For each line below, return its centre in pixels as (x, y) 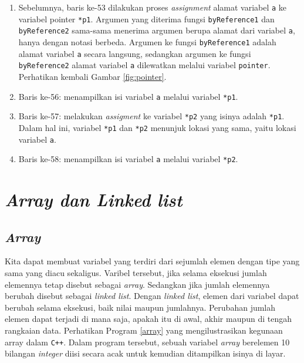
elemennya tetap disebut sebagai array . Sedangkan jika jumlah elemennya (137, 284)
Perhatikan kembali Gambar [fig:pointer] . (92, 76)
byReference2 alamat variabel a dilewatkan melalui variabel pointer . (144, 65)
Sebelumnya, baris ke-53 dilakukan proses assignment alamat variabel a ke (153, 7)
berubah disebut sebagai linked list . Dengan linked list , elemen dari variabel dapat (152, 296)
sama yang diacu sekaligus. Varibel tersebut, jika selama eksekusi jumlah (136, 272)
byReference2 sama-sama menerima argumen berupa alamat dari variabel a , (157, 30)
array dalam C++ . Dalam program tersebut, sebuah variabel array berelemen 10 (147, 342)
